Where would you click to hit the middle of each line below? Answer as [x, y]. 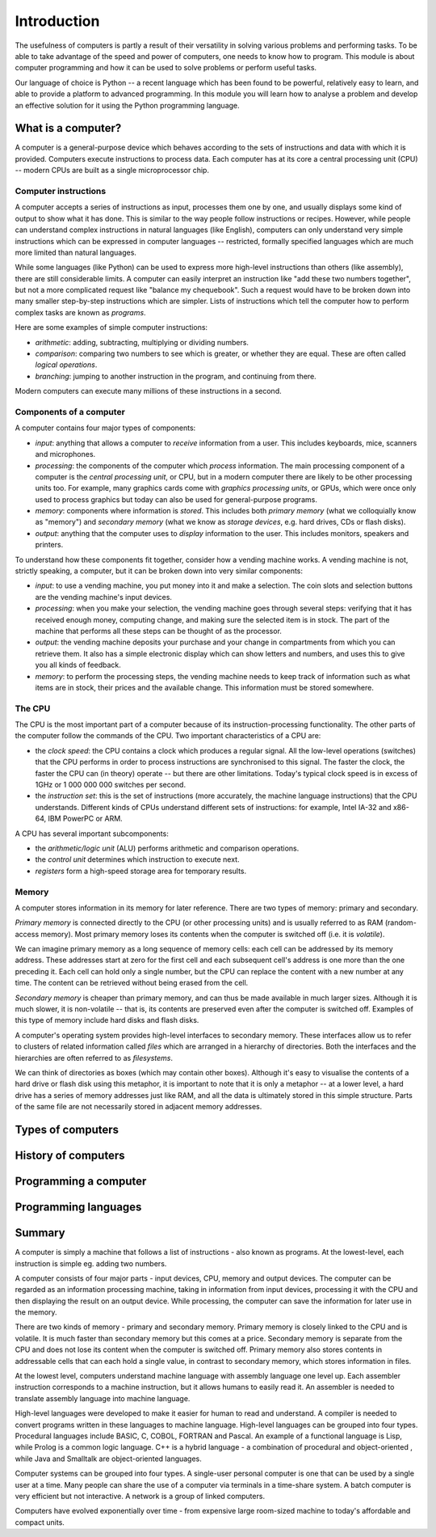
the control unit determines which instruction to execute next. [137, 859]
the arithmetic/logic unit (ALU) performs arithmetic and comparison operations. [167, 848]
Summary [40, 1233]
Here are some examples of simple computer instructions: [111, 327]
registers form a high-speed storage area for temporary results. [141, 871]
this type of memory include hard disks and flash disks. [107, 1020]
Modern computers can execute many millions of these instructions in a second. [148, 391]
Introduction [57, 21]
